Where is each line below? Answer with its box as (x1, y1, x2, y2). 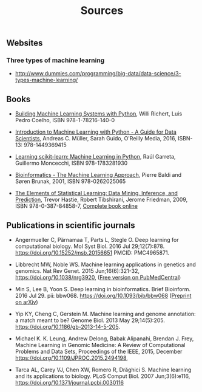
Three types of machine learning (6, 56, 105, 64)
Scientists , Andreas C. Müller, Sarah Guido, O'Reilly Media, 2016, (15, 135, 177, 142)
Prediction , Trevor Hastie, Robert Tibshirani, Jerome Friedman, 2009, (15, 196, 188, 204)
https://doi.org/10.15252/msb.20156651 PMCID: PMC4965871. (15, 249, 170, 256)
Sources (80, 4, 124, 18)
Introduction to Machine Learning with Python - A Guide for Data (15, 128, 177, 136)
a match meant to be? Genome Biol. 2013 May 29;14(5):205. (15, 317, 165, 324)
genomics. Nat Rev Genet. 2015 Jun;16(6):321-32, (15, 267, 140, 275)
